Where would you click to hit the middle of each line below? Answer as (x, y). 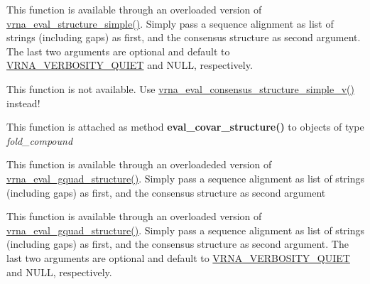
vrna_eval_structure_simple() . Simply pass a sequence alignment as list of (170, 23)
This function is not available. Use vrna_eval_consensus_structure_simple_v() (180, 88)
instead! (23, 103)
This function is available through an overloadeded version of (139, 164)
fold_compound (40, 140)
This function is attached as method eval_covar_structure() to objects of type (185, 127)
